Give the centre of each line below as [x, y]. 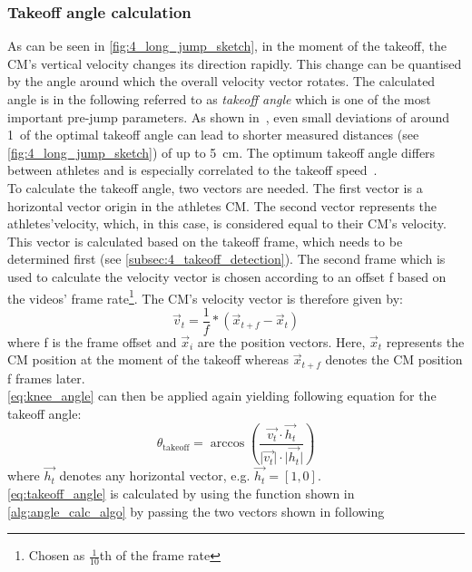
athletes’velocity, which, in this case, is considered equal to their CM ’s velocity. [227, 223]
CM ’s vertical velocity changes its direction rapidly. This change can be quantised [235, 63]
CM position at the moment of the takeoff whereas [148, 359]
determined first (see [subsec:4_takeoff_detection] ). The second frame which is [226, 259]
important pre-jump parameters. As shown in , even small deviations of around [229, 116]
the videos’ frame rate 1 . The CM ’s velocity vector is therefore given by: [205, 296]
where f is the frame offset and [92, 341]
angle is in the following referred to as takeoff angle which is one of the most [219, 99]
